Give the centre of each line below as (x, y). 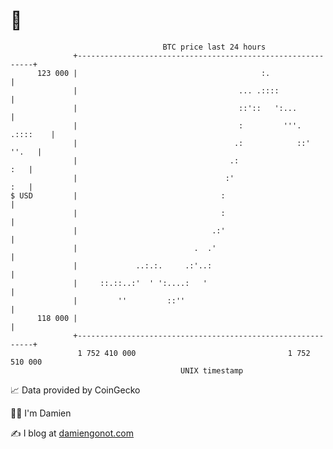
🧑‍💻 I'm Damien (41, 413)
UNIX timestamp (212, 370)
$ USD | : (118, 195)
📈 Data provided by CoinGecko (75, 390)
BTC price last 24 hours (214, 47)
